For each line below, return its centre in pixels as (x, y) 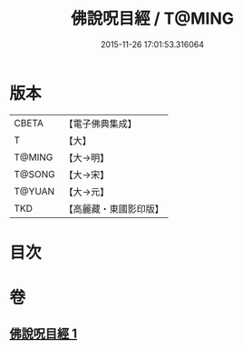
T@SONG (35, 174)
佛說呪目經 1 (44, 334)
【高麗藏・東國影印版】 (114, 208)
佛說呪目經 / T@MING (152, 19)
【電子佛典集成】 (101, 124)
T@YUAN (34, 191)
